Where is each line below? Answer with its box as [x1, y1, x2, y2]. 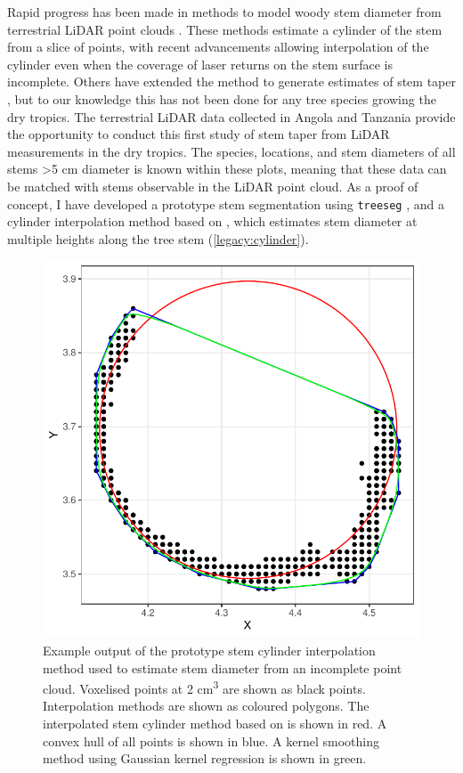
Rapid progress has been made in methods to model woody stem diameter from [7, 3, 442, 20]
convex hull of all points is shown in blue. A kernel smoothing [43, 731, 379, 750]
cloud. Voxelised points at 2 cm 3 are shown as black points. [43, 677, 366, 697]
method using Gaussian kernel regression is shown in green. [43, 749, 367, 768]
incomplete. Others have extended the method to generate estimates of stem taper [7, 72, 456, 91]
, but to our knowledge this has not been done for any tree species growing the [7, 89, 436, 108]
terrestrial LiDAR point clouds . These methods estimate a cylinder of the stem [7, 20, 443, 38]
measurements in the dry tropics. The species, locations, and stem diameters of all [7, 142, 456, 160]
